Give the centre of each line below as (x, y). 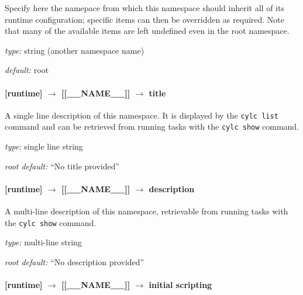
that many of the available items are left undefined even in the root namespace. (147, 31)
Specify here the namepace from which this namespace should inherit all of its (144, 8)
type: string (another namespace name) (75, 50)
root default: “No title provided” (62, 166)
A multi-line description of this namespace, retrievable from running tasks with (147, 211)
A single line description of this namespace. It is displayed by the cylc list (142, 115)
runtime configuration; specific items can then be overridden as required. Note (145, 19)
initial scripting (180, 285)
